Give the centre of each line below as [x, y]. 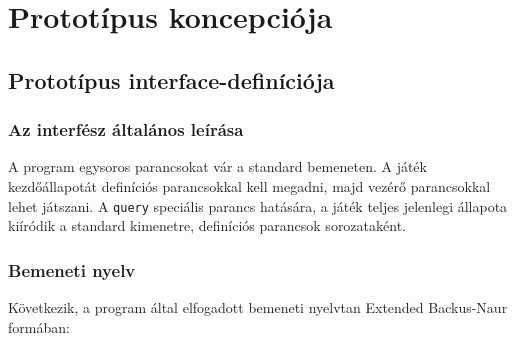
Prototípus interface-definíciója [171, 79]
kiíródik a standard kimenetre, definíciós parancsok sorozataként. [207, 225]
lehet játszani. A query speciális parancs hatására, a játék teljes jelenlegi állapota [258, 205]
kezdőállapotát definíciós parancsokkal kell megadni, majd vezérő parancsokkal [249, 185]
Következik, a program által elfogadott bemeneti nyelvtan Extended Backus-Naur [258, 307]
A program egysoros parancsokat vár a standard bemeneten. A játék [217, 166]
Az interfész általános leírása [126, 129]
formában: [39, 326]
